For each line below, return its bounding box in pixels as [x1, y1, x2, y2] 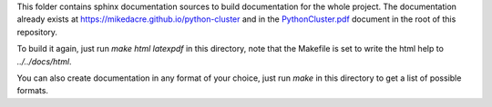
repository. [16, 26, 58, 37]
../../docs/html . [16, 55, 72, 67]
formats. [16, 85, 49, 96]
